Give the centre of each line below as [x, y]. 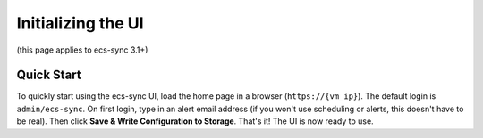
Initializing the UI [80, 23]
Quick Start [49, 75]
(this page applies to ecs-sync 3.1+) [82, 50]
